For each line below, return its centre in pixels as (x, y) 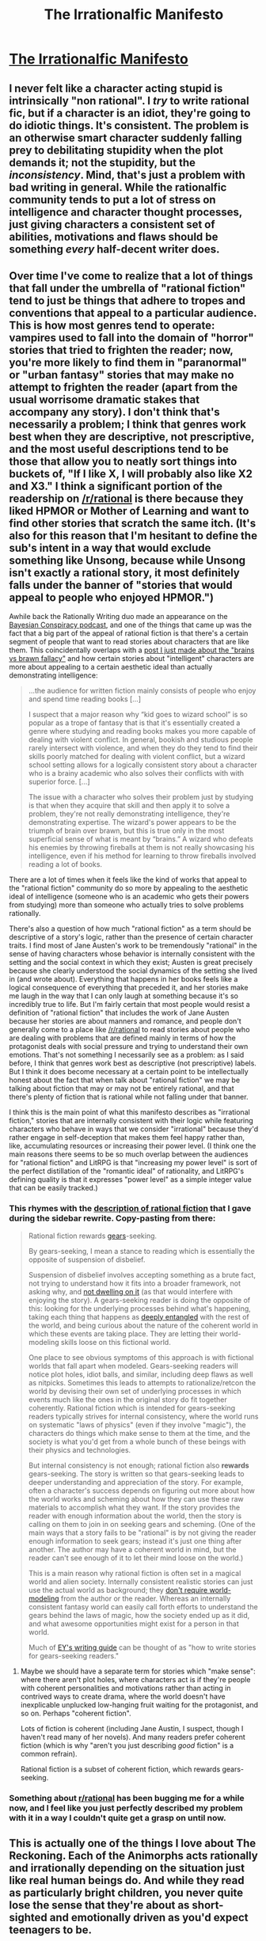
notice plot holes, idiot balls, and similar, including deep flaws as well (141, 1374)
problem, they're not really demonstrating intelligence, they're (129, 814)
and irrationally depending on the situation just (127, 1868)
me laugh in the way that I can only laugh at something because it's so (123, 996)
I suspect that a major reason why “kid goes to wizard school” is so (138, 715)
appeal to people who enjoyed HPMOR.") (112, 597)
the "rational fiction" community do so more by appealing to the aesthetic (129, 888)
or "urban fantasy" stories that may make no (122, 375)
